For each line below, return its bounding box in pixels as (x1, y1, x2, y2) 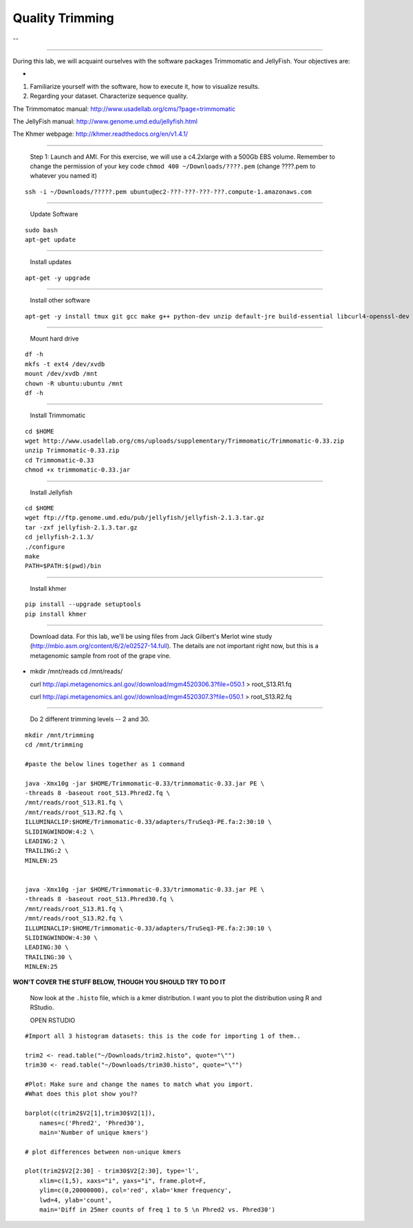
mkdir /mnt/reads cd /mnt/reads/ (30, 667, 123, 676)
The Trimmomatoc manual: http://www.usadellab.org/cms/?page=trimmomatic (12, 104, 236, 113)
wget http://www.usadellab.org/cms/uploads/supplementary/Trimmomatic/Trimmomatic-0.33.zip (25, 437, 344, 445)
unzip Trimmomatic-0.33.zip (25, 447, 120, 454)
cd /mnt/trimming (25, 741, 83, 749)
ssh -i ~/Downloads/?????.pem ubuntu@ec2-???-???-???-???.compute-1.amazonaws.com (25, 188, 312, 196)
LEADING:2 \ (25, 837, 65, 845)
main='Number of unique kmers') (39, 1128, 149, 1136)
